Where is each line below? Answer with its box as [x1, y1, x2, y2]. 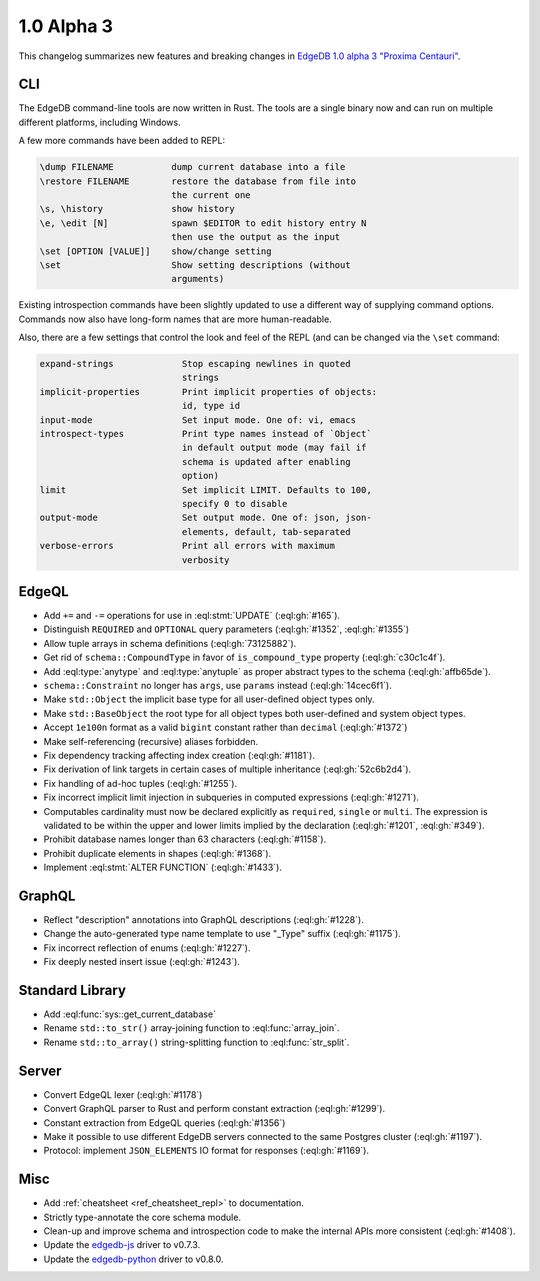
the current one [171, 190, 251, 200]
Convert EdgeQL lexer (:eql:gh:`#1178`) [43, 1088, 203, 1100]
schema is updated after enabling [181, 456, 351, 467]
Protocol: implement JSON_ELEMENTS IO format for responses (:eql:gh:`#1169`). [43, 1145, 370, 1157]
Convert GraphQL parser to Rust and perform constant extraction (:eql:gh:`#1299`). [43, 1103, 385, 1115]
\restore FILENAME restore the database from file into [39, 175, 357, 187]
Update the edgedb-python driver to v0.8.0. [43, 1253, 224, 1265]
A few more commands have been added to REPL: [18, 135, 225, 147]
